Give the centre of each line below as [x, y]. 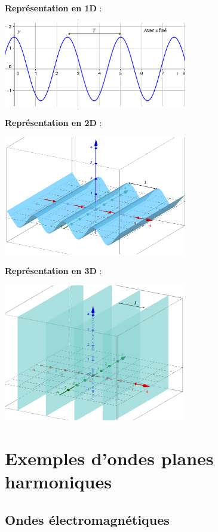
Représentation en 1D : [53, 8]
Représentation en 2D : [53, 123]
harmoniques [58, 482]
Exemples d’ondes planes [109, 458]
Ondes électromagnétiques [87, 519]
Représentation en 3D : [53, 271]
